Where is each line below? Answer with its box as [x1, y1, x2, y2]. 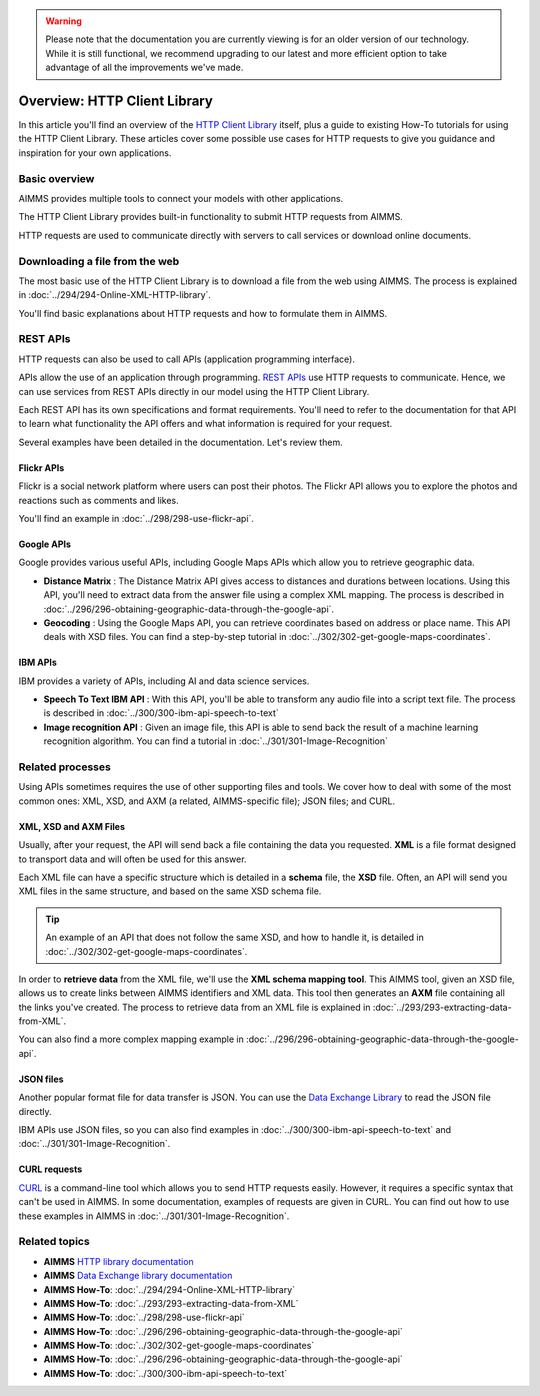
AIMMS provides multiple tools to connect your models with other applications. [18, 193, 344, 204]
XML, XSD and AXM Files [18, 820, 125, 832]
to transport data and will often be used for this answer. [18, 853, 247, 865]
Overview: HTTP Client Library [18, 92, 214, 109]
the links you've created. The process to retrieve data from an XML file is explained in [18, 1001, 371, 1013]
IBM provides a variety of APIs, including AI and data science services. [18, 675, 310, 687]
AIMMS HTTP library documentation [43, 1255, 194, 1267]
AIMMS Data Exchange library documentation [43, 1270, 233, 1282]
